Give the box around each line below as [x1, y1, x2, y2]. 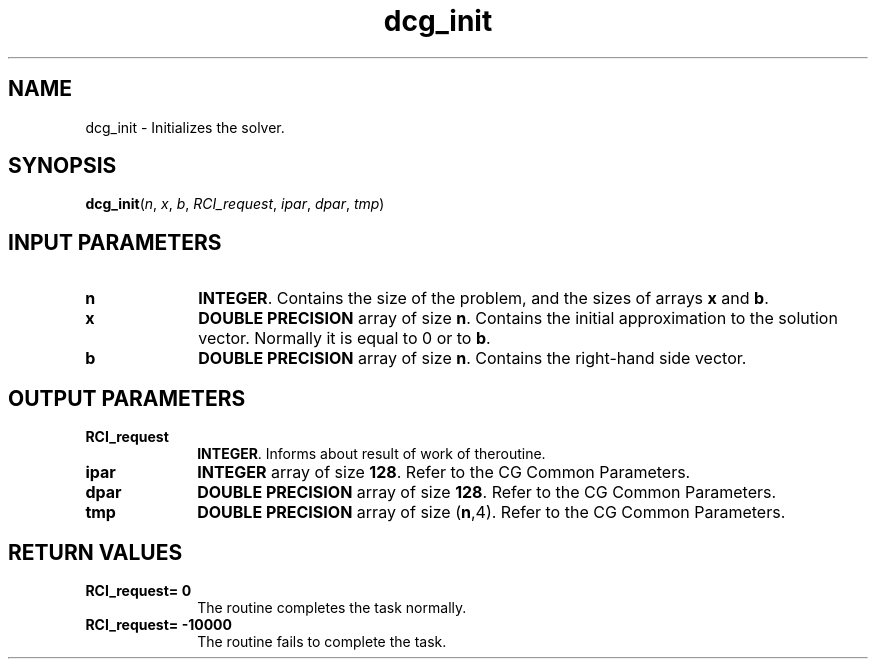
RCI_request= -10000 [85, 615, 232, 633]
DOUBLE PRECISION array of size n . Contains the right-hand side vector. [198, 348, 747, 369]
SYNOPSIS [8, 153, 117, 179]
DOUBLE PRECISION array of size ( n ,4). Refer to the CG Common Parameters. [197, 502, 786, 523]
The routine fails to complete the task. [197, 632, 447, 650]
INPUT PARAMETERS [8, 229, 222, 255]
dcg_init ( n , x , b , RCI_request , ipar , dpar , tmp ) [85, 195, 385, 213]
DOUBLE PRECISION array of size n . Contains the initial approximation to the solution [198, 308, 838, 329]
